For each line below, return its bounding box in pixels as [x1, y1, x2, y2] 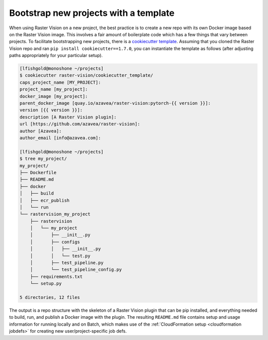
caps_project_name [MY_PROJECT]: [19, 79, 101, 85]
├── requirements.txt [30, 274, 83, 280]
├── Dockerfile [19, 170, 57, 175]
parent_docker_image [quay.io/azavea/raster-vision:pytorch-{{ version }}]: [19, 101, 211, 106]
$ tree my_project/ [19, 156, 67, 162]
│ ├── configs [30, 239, 80, 245]
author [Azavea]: [19, 128, 62, 134]
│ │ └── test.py [30, 253, 91, 259]
